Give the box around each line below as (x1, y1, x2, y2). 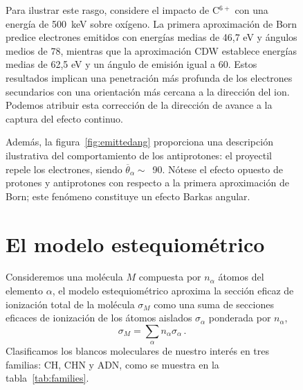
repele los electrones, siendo (6, 161, 122, 176)
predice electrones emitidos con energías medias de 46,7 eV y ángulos (6, 30, 297, 44)
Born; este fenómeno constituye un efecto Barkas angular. (6, 188, 250, 203)
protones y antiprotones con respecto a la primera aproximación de (6, 175, 289, 190)
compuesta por (138, 269, 201, 284)
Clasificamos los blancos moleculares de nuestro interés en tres (6, 344, 270, 358)
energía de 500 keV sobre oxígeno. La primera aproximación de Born (6, 16, 297, 30)
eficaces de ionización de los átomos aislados (6, 310, 192, 325)
